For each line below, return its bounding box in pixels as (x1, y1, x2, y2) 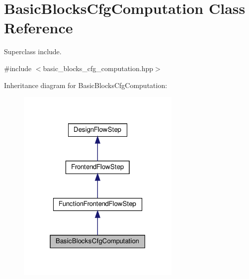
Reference (4, 17, 73, 38)
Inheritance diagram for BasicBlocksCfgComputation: (4, 80, 167, 90)
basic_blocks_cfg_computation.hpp (43, 63, 154, 73)
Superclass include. (4, 46, 62, 57)
